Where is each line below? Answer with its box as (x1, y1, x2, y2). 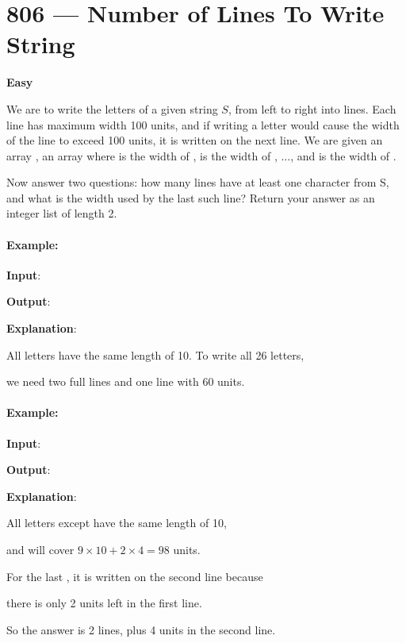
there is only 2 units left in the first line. (6, 595, 202, 611)
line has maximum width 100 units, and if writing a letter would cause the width (6, 116, 400, 133)
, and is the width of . (290, 147, 396, 164)
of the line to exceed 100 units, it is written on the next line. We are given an (6, 132, 383, 148)
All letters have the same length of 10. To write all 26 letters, (6, 346, 304, 363)
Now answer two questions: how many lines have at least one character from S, (6, 174, 389, 191)
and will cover (6, 541, 75, 557)
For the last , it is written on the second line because (6, 568, 263, 584)
